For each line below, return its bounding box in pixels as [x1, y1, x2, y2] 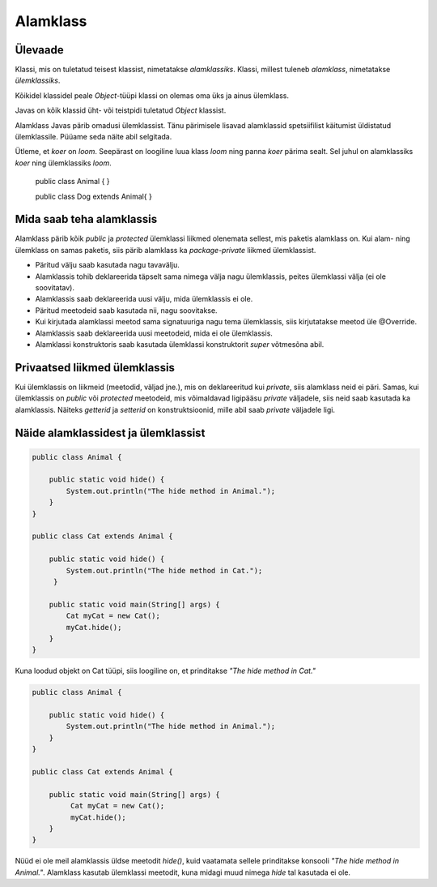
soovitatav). [35, 283, 74, 293]
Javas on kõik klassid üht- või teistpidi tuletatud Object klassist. [15, 105, 227, 115]
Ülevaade [15, 43, 64, 57]
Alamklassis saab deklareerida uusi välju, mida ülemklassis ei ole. [35, 294, 253, 304]
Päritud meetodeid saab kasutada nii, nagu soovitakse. [35, 305, 218, 315]
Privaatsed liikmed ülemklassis [15, 361, 176, 375]
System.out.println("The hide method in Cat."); [66, 566, 263, 575]
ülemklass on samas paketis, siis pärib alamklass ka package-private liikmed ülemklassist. [15, 245, 316, 255]
